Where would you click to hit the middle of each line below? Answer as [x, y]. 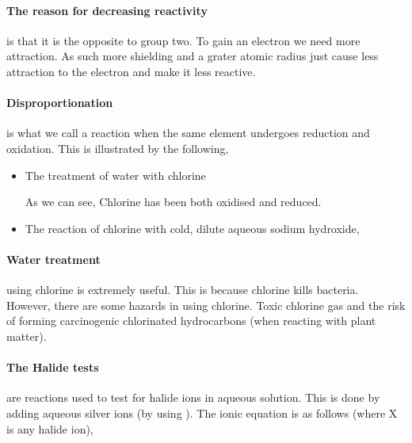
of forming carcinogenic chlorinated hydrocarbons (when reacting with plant [191, 321]
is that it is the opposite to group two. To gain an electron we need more [183, 40]
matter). [27, 336]
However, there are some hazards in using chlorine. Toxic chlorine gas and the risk [206, 305]
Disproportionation [60, 103]
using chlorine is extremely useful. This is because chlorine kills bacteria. [183, 290]
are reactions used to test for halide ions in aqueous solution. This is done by [193, 397]
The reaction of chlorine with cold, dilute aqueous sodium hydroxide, [192, 228]
